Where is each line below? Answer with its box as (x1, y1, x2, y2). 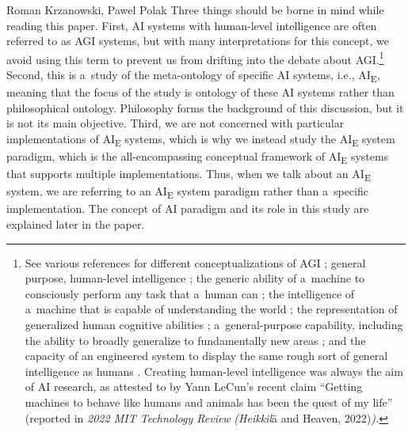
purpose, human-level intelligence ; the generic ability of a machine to (25, 270, 365, 286)
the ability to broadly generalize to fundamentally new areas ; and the (25, 332, 366, 348)
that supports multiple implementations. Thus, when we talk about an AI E (6, 165, 371, 184)
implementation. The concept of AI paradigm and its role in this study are (6, 200, 369, 217)
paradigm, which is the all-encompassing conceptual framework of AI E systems (6, 148, 389, 166)
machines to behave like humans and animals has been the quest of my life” (25, 393, 393, 410)
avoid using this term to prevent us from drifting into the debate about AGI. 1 (6, 48, 384, 67)
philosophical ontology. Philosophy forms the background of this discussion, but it (6, 99, 404, 116)
